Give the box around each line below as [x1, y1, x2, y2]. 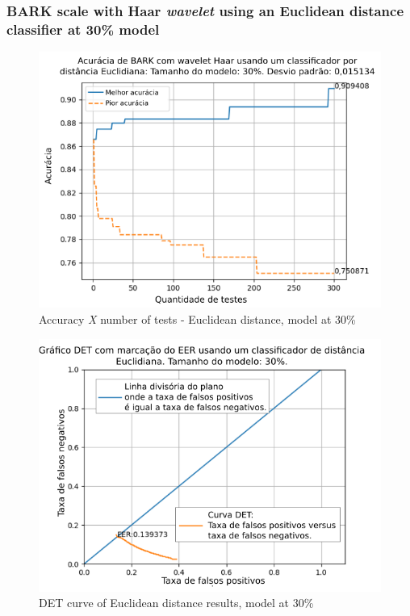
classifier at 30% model [6, 19, 160, 39]
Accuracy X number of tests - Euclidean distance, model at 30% [39, 311, 356, 328]
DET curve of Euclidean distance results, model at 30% [39, 594, 314, 611]
